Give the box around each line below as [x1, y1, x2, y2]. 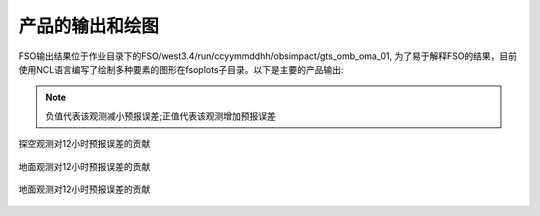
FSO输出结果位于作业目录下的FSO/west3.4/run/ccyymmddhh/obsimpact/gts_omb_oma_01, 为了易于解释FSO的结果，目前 [18, 50, 518, 62]
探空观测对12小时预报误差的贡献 [18, 138, 151, 150]
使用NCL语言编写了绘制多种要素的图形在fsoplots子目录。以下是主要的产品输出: [18, 63, 344, 75]
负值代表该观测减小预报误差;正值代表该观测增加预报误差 [45, 110, 277, 122]
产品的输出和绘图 [18, 15, 160, 37]
